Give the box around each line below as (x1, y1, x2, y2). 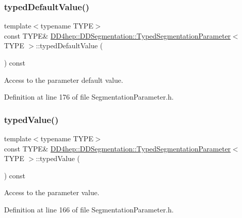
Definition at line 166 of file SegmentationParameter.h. (4, 204, 174, 214)
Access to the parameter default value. (4, 74, 124, 85)
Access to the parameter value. (4, 187, 100, 198)
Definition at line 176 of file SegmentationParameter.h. (4, 91, 174, 102)
